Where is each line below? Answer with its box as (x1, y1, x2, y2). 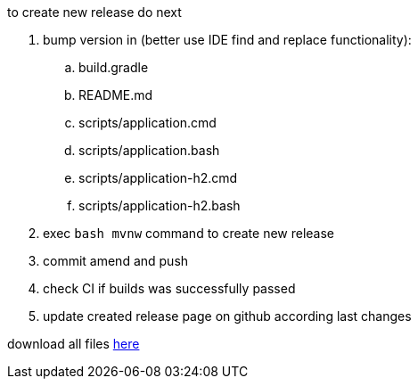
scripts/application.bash (78, 143, 220, 158)
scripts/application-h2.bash (78, 198, 241, 213)
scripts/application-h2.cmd (78, 170, 238, 185)
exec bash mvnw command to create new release (43, 226, 335, 241)
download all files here (7, 336, 140, 351)
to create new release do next (7, 4, 182, 20)
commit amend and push (43, 253, 189, 268)
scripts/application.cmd (78, 115, 217, 130)
